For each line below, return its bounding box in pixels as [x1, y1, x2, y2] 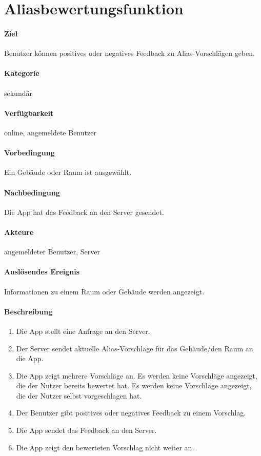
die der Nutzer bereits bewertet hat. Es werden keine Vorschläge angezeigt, [16, 380, 252, 391]
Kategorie [4, 68, 39, 78]
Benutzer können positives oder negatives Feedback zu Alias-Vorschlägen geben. [4, 48, 255, 58]
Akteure [4, 226, 34, 237]
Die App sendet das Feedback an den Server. [16, 425, 157, 435]
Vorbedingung [4, 147, 55, 158]
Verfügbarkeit [4, 107, 54, 118]
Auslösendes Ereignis [4, 266, 80, 277]
